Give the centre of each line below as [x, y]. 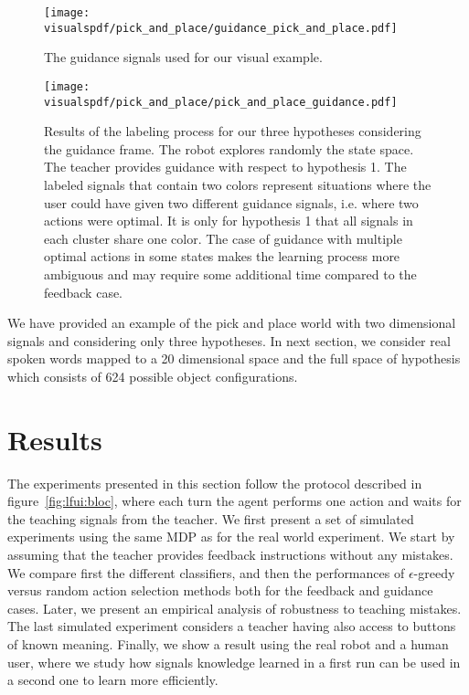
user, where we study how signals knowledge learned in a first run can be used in [234, 662]
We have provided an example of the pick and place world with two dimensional [232, 323]
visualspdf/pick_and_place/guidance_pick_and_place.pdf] [221, 28]
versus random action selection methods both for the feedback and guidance [220, 590]
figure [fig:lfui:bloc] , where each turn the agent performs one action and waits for [234, 501]
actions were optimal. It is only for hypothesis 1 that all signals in [229, 221]
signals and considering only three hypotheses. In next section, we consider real [229, 340]
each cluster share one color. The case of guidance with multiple [223, 238]
